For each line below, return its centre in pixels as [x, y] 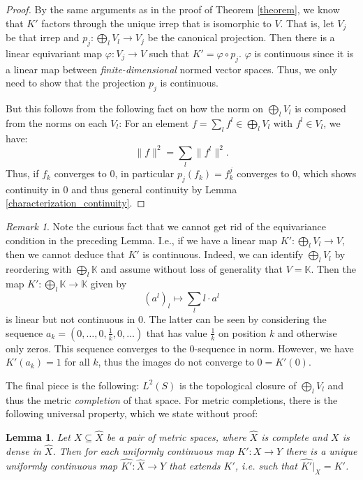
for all [77, 362]
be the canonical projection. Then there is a [241, 37]
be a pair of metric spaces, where [176, 437]
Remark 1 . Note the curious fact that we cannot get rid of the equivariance [166, 226]
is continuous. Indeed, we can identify [223, 254]
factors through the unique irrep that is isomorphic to [156, 23]
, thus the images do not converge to [176, 362]
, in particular [145, 173]
